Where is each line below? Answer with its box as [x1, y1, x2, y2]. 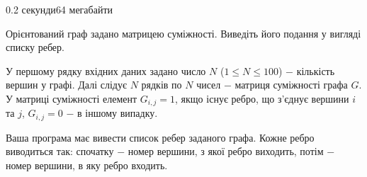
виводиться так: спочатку [6, 144, 114, 159]
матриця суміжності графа [235, 77, 348, 92]
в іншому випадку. [77, 105, 158, 120]
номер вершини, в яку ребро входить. [6, 158, 168, 173]
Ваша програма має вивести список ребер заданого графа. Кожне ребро [6, 130, 315, 144]
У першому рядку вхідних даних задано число [6, 63, 206, 78]
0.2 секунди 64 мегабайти [6, 2, 113, 16]
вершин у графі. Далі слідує [6, 77, 127, 92]
